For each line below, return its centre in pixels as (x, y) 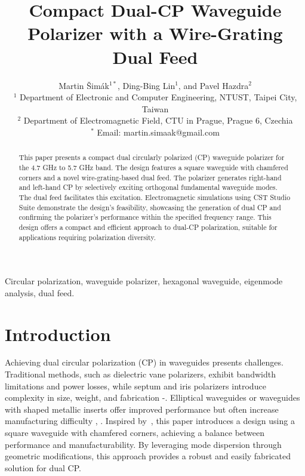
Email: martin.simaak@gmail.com (158, 132)
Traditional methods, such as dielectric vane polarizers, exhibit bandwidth (140, 374)
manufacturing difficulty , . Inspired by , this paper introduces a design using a (150, 421)
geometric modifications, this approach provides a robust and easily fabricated (148, 456)
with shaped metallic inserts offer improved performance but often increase (142, 409)
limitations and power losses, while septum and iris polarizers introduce (135, 386)
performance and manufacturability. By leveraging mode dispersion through (143, 444)
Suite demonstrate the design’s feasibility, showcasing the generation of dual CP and (150, 207)
